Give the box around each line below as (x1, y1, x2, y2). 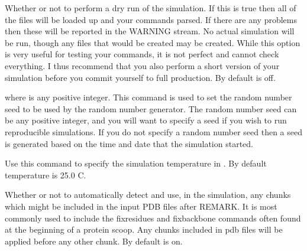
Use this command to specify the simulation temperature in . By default (5, 157, 267, 169)
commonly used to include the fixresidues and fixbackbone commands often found (5, 211, 301, 224)
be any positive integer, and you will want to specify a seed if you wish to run (5, 114, 287, 126)
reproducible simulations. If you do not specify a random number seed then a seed (5, 125, 302, 138)
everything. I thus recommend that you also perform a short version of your (5, 59, 280, 71)
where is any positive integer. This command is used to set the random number (5, 91, 292, 103)
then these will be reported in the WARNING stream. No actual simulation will (5, 25, 295, 37)
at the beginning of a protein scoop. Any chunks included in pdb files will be (5, 223, 283, 236)
